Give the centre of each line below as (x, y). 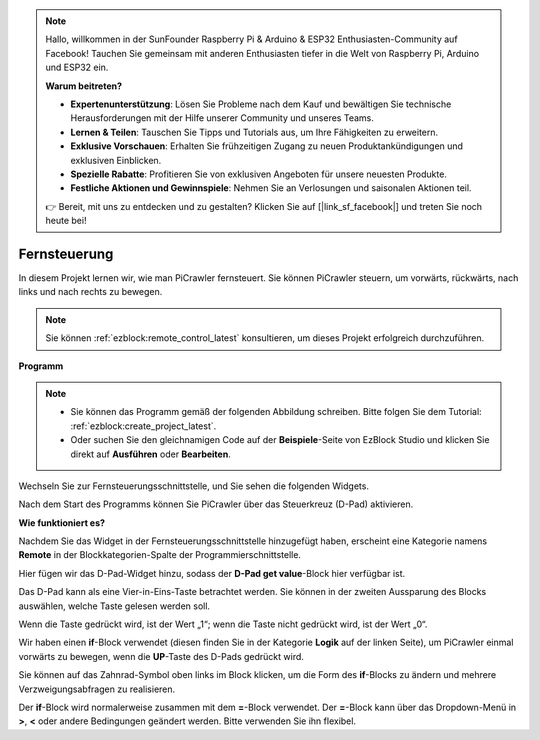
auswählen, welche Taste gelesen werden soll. (114, 606)
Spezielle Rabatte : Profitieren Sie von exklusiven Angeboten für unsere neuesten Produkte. (258, 174)
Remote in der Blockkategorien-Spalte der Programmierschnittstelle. (160, 555)
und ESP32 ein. (77, 67)
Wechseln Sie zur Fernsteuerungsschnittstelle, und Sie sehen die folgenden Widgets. (194, 486)
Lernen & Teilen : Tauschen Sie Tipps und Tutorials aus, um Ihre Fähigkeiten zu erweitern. (254, 132)
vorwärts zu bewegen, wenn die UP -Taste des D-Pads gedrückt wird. (161, 656)
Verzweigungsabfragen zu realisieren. (97, 689)
